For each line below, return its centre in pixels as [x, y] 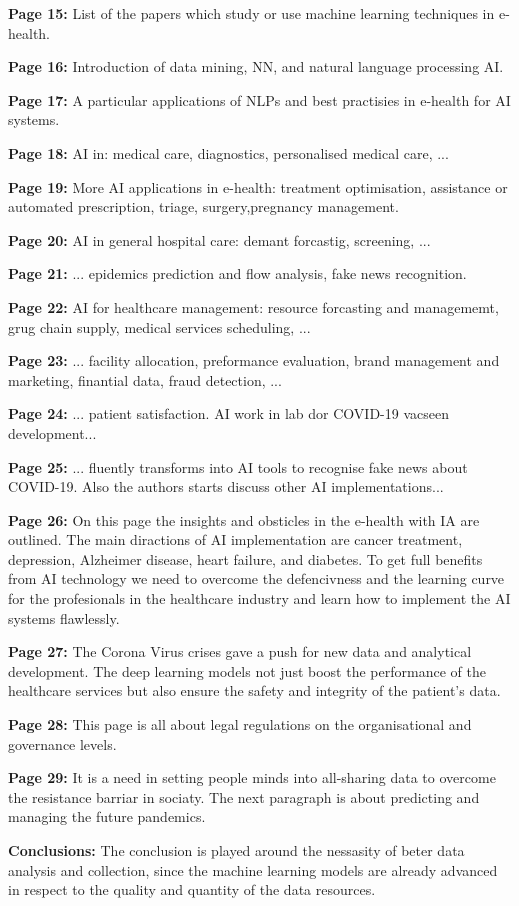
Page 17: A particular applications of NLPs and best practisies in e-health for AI [259, 99]
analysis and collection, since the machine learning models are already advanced [253, 869]
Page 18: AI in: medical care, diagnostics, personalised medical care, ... [228, 152]
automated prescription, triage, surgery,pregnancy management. [203, 206]
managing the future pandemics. [107, 816]
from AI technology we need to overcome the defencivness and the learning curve [256, 578]
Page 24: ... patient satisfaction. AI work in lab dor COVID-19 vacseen [228, 413]
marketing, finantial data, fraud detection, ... [145, 379]
